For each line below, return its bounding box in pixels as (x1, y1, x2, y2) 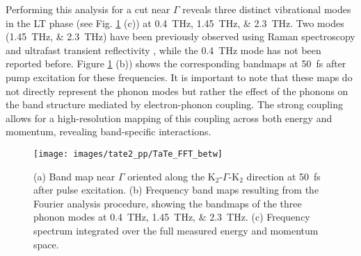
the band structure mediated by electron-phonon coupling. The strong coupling (6, 97, 343, 112)
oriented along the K (127, 169, 216, 183)
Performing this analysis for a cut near (6, 2, 170, 16)
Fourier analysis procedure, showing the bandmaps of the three (33, 196, 302, 210)
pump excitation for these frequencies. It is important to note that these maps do (6, 69, 353, 84)
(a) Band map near (33, 169, 115, 183)
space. (33, 237, 59, 251)
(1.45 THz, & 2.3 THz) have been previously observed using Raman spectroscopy (6, 29, 355, 44)
